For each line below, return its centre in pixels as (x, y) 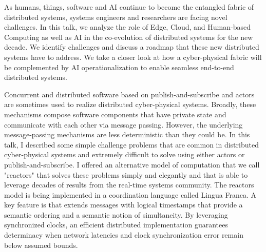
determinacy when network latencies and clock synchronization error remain (124, 235)
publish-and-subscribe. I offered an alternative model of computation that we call (132, 164)
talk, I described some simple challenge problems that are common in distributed (131, 144)
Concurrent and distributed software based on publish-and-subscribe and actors (129, 94)
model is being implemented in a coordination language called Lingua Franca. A (130, 194)
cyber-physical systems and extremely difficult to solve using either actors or (125, 154)
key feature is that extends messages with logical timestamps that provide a (123, 205)
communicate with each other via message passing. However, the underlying (123, 124)
